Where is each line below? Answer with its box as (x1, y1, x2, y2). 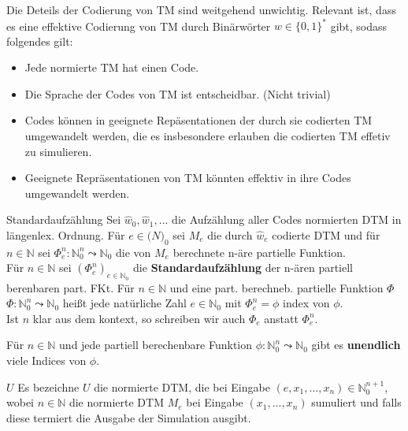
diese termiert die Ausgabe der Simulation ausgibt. (6, 409, 251, 425)
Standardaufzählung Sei (6, 211, 121, 228)
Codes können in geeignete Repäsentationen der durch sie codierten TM (24, 112, 373, 128)
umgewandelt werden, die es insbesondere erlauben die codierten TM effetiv (24, 128, 391, 144)
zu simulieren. (24, 143, 92, 159)
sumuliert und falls (311, 394, 402, 411)
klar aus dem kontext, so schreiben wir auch (32, 310, 246, 326)
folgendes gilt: (6, 32, 73, 49)
